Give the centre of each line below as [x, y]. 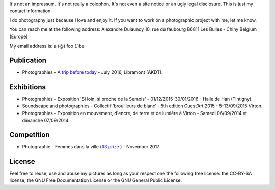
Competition [30, 135]
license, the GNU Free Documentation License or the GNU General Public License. [96, 180]
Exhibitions [28, 87]
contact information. [31, 11]
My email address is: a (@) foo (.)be [47, 46]
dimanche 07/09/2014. [46, 120]
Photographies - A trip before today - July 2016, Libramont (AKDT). [92, 72]
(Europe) [19, 36]
